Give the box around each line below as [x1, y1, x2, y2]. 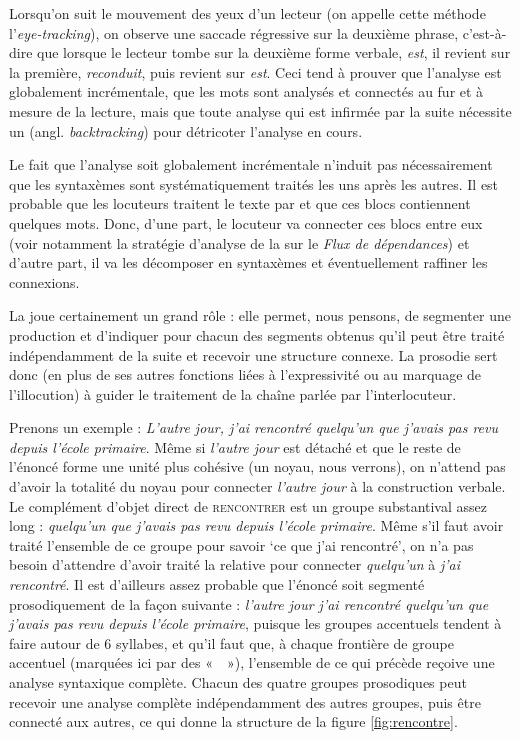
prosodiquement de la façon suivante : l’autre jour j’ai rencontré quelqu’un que [9, 593, 489, 614]
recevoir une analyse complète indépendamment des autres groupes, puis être [9, 691, 481, 712]
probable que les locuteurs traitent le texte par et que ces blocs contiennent [9, 193, 471, 214]
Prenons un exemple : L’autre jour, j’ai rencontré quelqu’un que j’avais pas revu [9, 417, 498, 438]
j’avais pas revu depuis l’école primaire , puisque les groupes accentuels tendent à [9, 613, 502, 634]
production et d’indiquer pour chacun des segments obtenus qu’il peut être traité [9, 324, 505, 345]
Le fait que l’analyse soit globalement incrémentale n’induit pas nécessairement [9, 154, 493, 175]
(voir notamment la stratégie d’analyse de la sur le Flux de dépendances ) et [9, 232, 470, 253]
